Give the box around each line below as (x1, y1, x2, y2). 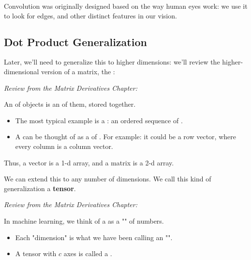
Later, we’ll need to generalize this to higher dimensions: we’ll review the (4, 57, 220, 67)
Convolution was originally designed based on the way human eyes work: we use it (4, 1, 248, 11)
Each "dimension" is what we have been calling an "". (15, 232, 173, 242)
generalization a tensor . (4, 183, 76, 193)
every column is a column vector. (15, 141, 113, 151)
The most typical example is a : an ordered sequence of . (15, 115, 183, 125)
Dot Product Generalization (4, 34, 147, 49)
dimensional (4, 66, 39, 76)
